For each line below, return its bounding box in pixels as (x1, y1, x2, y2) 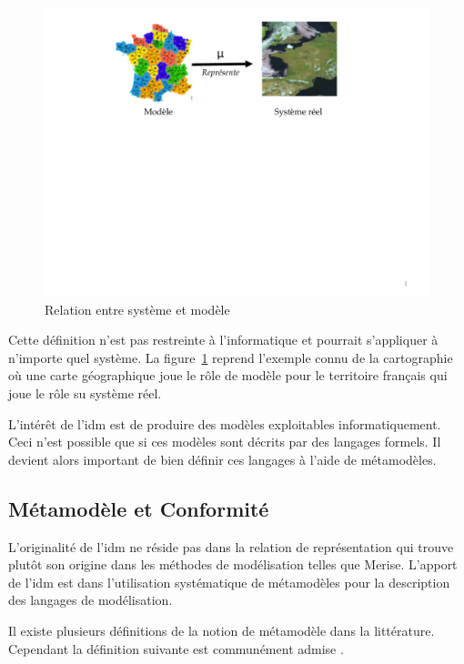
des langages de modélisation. (8, 590, 173, 609)
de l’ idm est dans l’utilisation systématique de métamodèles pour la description (8, 572, 450, 591)
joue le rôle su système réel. (8, 383, 162, 402)
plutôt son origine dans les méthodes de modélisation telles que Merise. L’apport (8, 555, 458, 574)
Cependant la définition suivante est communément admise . (8, 639, 344, 658)
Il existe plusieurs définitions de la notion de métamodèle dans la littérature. (8, 620, 435, 639)
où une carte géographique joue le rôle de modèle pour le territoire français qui (8, 366, 448, 385)
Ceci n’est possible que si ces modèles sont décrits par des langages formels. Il (8, 432, 441, 451)
